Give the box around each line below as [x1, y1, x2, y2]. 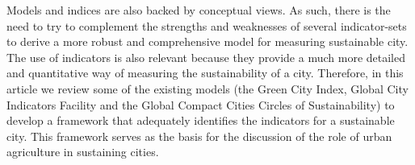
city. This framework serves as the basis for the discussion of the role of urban [6, 127, 392, 144]
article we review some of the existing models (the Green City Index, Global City [6, 80, 409, 97]
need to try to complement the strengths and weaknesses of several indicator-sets [6, 17, 407, 34]
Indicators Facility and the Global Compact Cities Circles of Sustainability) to [6, 96, 395, 113]
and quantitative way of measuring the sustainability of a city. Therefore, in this [6, 64, 404, 81]
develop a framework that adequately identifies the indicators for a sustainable [6, 112, 395, 129]
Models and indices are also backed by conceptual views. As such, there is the [6, 2, 391, 18]
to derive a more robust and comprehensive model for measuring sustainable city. [6, 33, 409, 50]
